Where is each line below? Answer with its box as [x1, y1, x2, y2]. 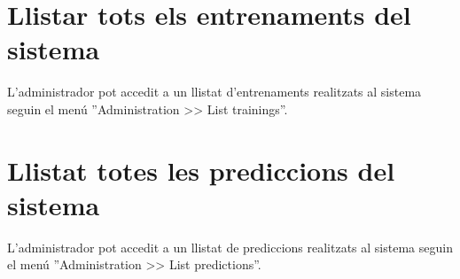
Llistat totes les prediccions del [7, 151, 395, 188]
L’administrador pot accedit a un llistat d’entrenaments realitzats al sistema [7, 82, 422, 101]
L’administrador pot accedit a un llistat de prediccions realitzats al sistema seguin [7, 237, 453, 256]
